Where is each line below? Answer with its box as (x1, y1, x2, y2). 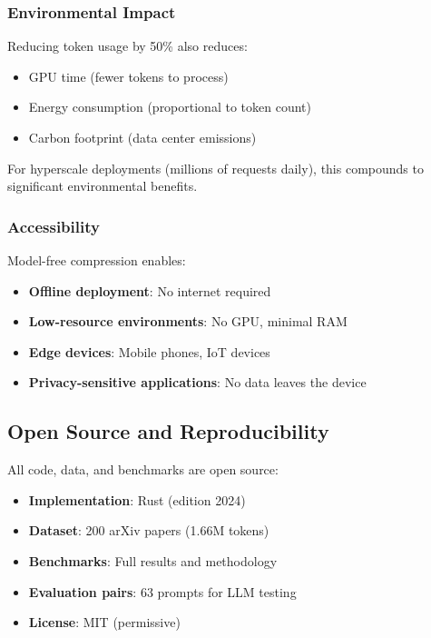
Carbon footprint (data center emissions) (28, 128, 257, 146)
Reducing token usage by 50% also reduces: (7, 36, 248, 55)
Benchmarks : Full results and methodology (28, 551, 278, 570)
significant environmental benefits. (7, 176, 198, 195)
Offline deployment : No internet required (28, 281, 271, 300)
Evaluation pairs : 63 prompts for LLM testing (28, 582, 297, 601)
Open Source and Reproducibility (7, 417, 329, 445)
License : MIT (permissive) (28, 613, 181, 632)
